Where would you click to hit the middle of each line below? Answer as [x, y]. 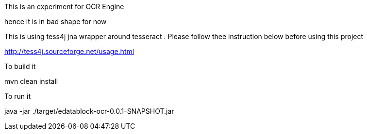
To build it [20, 66]
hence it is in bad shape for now [56, 21]
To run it [18, 96]
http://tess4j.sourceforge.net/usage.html [69, 51]
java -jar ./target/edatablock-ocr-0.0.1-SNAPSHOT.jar [89, 111]
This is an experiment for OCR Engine [64, 7]
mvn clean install [31, 81]
